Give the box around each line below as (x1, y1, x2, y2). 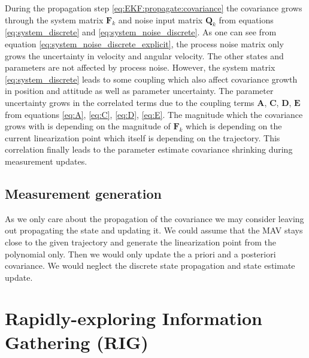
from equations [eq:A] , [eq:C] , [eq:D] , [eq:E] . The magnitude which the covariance (5, 108, 303, 120)
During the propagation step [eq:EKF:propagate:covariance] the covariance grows (5, 2, 302, 14)
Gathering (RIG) (5, 329, 149, 354)
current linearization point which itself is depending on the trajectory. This (5, 131, 280, 144)
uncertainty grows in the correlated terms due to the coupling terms (5, 96, 255, 108)
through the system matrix (5, 13, 104, 26)
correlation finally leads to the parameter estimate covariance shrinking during (5, 143, 293, 156)
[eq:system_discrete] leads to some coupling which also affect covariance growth (5, 72, 298, 85)
